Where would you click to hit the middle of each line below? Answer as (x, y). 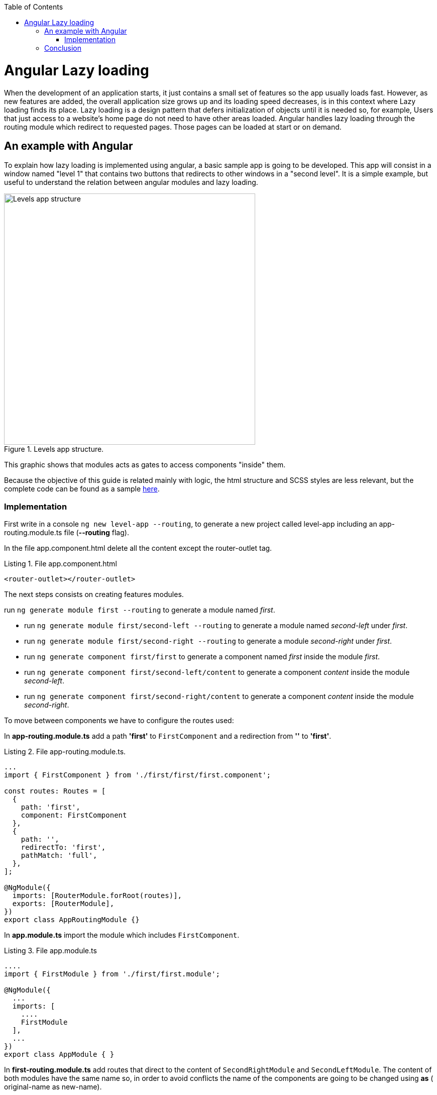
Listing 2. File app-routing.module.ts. (65, 752)
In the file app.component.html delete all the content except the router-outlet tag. (138, 548)
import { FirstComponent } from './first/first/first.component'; (138, 775)
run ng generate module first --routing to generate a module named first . (140, 610)
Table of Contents (34, 7)
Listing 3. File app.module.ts (50, 951)
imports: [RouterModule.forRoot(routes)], (97, 896)
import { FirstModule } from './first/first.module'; (112, 974)
